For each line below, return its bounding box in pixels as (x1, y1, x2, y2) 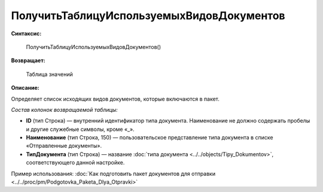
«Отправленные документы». (26, 142, 102, 150)
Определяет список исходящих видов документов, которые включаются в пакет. (11, 95, 220, 102)
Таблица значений (26, 71, 73, 78)
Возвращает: (11, 57, 45, 64)
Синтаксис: (11, 30, 42, 37)
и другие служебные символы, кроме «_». (26, 126, 135, 133)
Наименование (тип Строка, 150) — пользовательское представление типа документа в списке (26, 134, 273, 141)
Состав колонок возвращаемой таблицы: (11, 106, 118, 113)
